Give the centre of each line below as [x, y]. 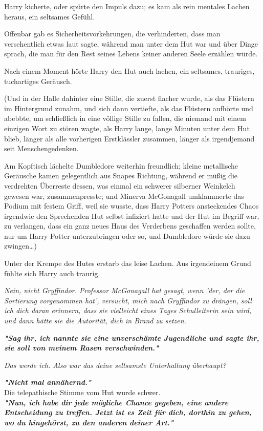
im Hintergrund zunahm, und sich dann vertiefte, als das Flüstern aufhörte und [129, 108]
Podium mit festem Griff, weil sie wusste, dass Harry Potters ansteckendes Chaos [131, 206]
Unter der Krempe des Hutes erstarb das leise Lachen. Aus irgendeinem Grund [128, 263]
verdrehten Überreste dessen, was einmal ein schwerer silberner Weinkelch [120, 185]
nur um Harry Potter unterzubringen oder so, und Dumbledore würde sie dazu [127, 235]
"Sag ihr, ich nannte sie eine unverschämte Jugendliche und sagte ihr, [132, 337]
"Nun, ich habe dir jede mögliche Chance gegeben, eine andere [116, 402]
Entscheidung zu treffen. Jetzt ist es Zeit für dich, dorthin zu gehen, [128, 412]
